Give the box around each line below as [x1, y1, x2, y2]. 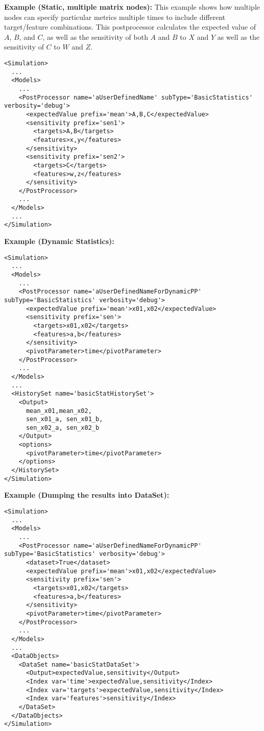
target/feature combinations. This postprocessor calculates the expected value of [4, 21, 256, 32]
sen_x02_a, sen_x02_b [26, 424, 100, 431]
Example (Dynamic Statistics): [4, 236, 114, 247]
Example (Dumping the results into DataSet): [4, 490, 170, 500]
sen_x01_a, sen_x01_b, [26, 416, 103, 423]
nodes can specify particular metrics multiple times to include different [4, 11, 226, 22]
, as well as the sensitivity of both [42, 31, 148, 42]
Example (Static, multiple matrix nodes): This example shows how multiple [4, 2, 260, 12]
